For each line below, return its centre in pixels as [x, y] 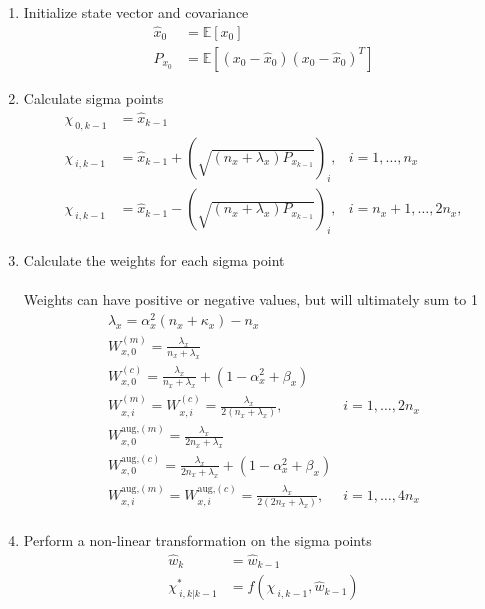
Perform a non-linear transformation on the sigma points [197, 539]
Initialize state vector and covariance [136, 12]
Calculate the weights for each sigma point [154, 260]
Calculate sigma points [93, 97]
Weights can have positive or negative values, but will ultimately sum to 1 [250, 299]
